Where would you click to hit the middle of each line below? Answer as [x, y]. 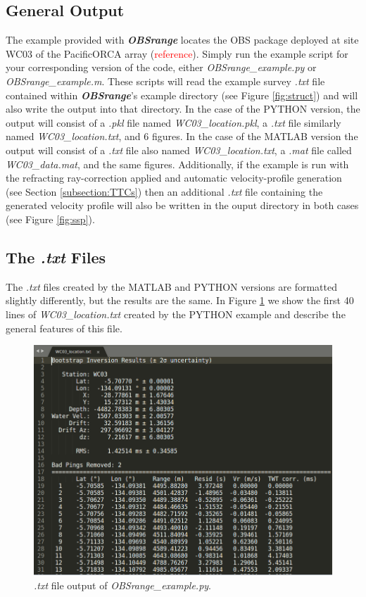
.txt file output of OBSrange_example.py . [123, 585]
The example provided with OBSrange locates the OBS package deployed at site [182, 40]
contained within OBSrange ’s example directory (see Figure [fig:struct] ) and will [182, 95]
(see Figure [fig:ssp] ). [50, 219]
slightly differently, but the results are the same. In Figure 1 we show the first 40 [180, 300]
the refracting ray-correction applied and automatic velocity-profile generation [174, 178]
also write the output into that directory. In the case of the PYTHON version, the [183, 109]
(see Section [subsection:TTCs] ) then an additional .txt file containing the [164, 191]
